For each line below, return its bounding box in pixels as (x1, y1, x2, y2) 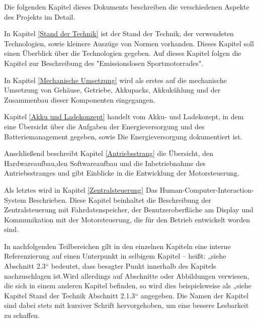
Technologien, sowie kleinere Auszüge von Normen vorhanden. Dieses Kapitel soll (4, 38, 254, 48)
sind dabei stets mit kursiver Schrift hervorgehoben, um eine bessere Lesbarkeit (4, 300, 249, 310)
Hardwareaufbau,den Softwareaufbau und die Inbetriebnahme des (4, 157, 206, 168)
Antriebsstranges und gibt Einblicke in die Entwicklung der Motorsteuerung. (4, 168, 240, 178)
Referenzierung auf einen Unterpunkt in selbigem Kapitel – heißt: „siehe (4, 251, 226, 261)
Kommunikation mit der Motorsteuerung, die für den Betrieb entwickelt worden (4, 214, 250, 224)
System (4, 194, 27, 205)
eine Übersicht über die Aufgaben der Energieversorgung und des (4, 121, 205, 131)
